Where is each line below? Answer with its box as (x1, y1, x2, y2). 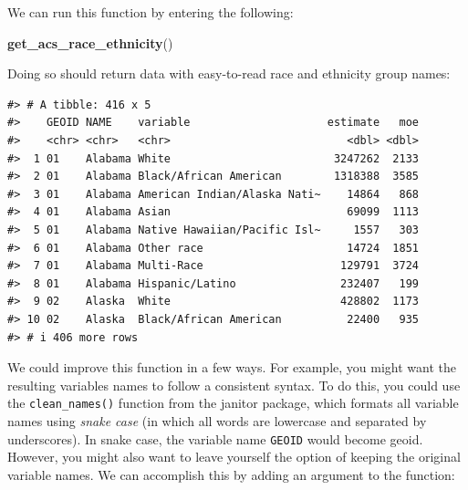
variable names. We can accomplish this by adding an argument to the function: (7, 464, 455, 484)
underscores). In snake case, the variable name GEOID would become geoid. (7, 429, 423, 448)
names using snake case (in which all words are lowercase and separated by (7, 411, 427, 430)
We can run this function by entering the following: (7, 3, 294, 21)
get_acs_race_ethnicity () (7, 33, 173, 52)
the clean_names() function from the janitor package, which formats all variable (7, 393, 459, 412)
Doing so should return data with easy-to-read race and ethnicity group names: (7, 64, 451, 83)
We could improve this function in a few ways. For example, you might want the (7, 358, 456, 377)
